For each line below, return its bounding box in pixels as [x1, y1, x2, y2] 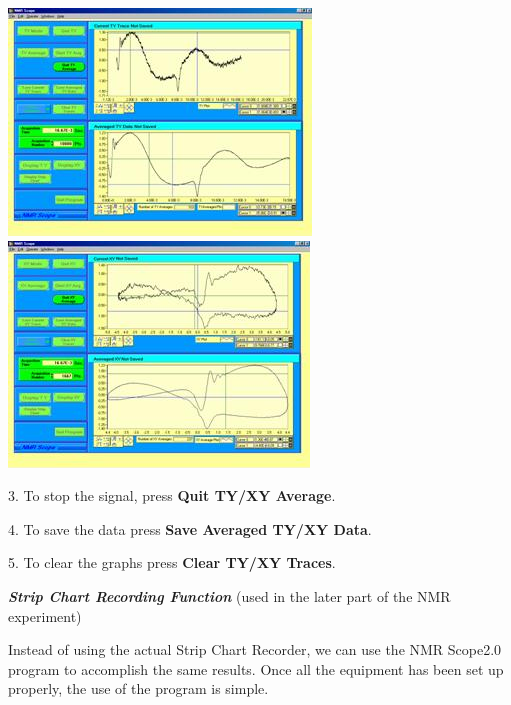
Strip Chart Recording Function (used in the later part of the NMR [8, 585, 451, 606]
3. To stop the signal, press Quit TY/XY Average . [8, 485, 336, 506]
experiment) [8, 605, 82, 626]
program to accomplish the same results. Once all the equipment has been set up [8, 658, 504, 679]
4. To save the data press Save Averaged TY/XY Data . [8, 518, 372, 539]
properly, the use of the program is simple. [8, 678, 269, 699]
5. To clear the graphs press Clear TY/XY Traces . [8, 552, 336, 573]
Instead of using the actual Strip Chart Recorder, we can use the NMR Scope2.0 [8, 639, 502, 660]
